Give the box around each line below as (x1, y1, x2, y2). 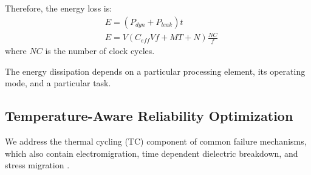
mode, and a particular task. (5, 77, 111, 89)
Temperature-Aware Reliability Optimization (5, 106, 293, 125)
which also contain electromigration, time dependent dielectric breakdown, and (5, 146, 298, 159)
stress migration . (5, 159, 70, 171)
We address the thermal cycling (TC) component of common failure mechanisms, (5, 134, 307, 147)
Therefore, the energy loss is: (5, 2, 112, 14)
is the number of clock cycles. (45, 44, 155, 57)
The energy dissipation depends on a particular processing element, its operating (5, 64, 306, 77)
